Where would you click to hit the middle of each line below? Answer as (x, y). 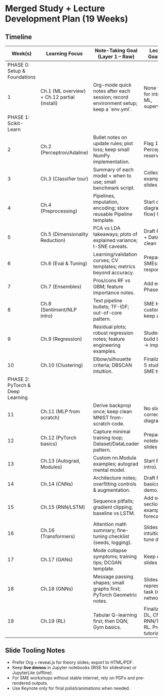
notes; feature (109, 339)
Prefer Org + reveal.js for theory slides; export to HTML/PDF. (73, 662)
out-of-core (107, 313)
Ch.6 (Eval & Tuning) (64, 263)
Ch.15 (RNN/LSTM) (63, 507)
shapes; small (109, 583)
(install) (49, 103)
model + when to (112, 176)
